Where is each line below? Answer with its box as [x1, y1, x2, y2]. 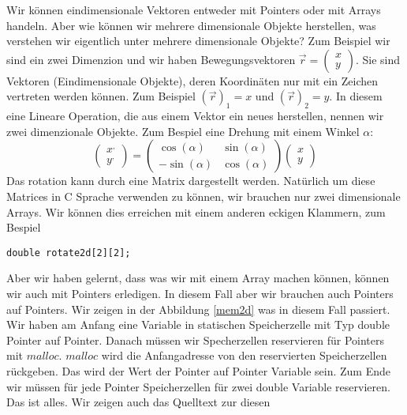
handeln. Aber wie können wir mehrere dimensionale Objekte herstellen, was [6, 17, 376, 33]
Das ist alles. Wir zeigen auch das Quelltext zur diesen [6, 394, 271, 410]
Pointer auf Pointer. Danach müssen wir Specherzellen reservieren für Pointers [6, 331, 384, 348]
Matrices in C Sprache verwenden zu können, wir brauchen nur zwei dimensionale [6, 187, 401, 204]
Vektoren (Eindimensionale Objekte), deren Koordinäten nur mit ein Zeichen [6, 72, 379, 89]
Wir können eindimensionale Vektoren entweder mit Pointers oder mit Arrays [6, 2, 381, 17]
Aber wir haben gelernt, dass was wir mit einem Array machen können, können [6, 270, 390, 286]
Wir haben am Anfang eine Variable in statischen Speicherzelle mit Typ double [6, 316, 390, 333]
